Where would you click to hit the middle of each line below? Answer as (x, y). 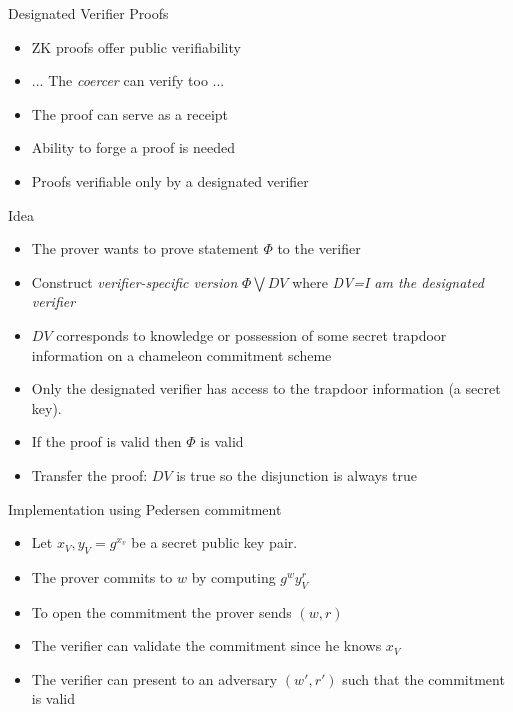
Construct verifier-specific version (134, 281)
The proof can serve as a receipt (130, 113)
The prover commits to (102, 576)
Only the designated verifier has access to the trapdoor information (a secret (266, 388)
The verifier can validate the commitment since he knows (206, 645)
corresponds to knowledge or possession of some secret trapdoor (251, 334)
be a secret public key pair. (214, 542)
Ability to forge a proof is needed (133, 147)
